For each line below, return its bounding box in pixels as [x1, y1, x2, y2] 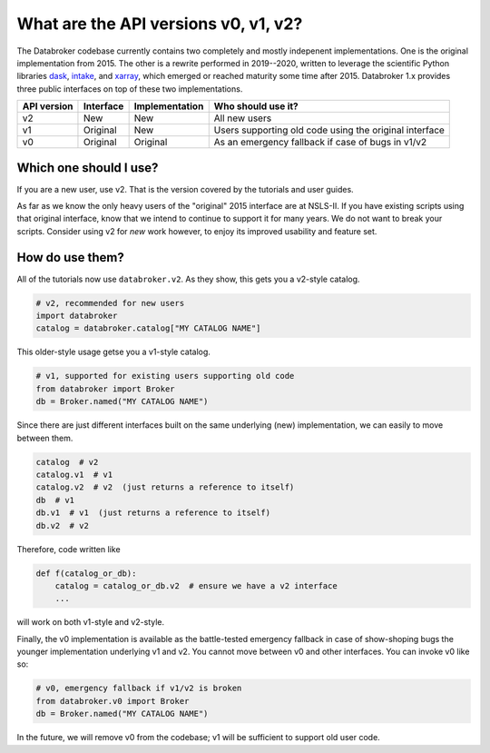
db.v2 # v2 [35, 520, 90, 530]
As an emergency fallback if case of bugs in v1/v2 [213, 136, 427, 149]
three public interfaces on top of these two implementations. [16, 83, 243, 94]
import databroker [35, 311, 118, 322]
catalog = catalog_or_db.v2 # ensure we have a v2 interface [54, 580, 338, 590]
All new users [213, 112, 272, 124]
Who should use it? [213, 100, 299, 113]
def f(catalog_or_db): [35, 568, 137, 579]
